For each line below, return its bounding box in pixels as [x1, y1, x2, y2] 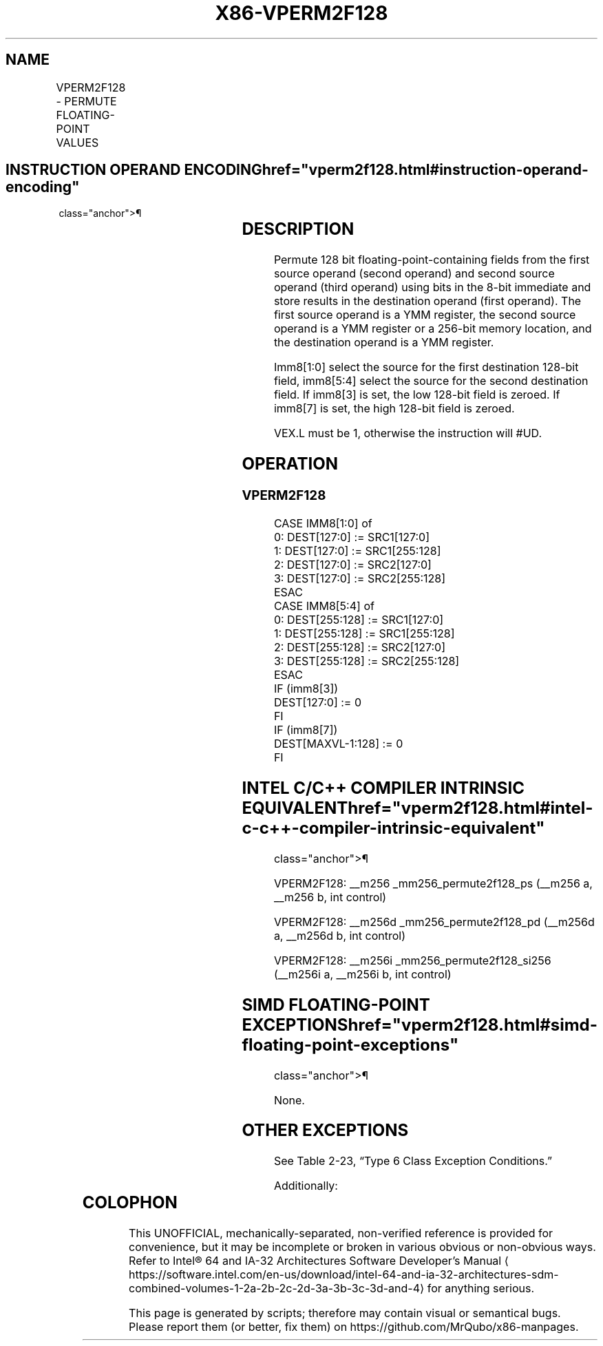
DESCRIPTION [242, 219, 355, 240]
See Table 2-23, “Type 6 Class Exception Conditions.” [273, 1154, 552, 1168]
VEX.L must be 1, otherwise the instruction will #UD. [273, 426, 542, 441]
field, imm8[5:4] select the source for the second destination [273, 374, 589, 388]
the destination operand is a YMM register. [273, 335, 494, 350]
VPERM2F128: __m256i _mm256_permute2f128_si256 [273, 953, 551, 967]
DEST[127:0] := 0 [273, 695, 361, 709]
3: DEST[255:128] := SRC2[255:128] [273, 653, 460, 668]
